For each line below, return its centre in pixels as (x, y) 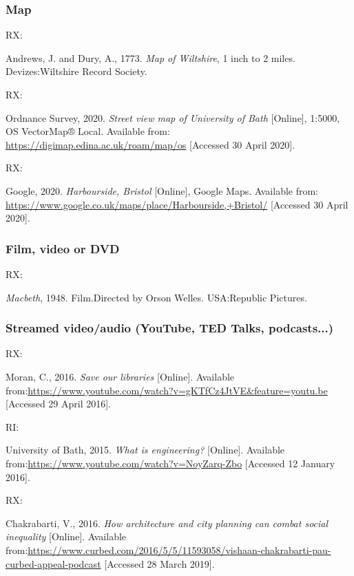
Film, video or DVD (63, 248)
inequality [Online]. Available (66, 536)
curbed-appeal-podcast (53, 563)
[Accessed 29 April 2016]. (59, 404)
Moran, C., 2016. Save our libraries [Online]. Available (120, 376)
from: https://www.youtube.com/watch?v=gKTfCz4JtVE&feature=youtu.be (167, 390)
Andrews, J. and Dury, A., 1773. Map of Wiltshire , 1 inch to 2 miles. (150, 57)
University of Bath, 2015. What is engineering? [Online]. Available (145, 450)
